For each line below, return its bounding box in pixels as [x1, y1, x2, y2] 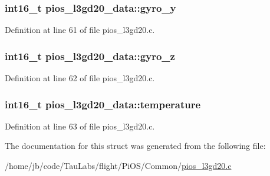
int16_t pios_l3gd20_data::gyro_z [5, 48, 175, 63]
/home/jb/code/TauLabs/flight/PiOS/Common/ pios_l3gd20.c [5, 160, 232, 172]
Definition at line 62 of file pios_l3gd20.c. [5, 72, 155, 84]
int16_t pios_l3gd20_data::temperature [5, 97, 201, 111]
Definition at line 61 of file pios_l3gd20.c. [5, 24, 155, 36]
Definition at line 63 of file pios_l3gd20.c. [5, 119, 155, 132]
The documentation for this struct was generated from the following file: [5, 140, 266, 152]
